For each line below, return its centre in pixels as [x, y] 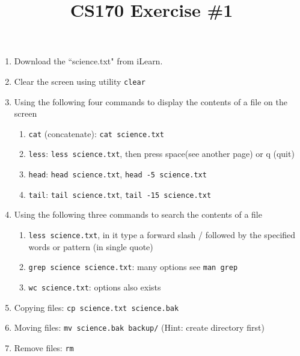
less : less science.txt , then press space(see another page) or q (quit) [161, 154]
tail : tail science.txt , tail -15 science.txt [120, 194]
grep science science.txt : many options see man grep [133, 267]
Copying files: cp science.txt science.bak [96, 307]
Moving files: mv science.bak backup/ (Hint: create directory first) [139, 327]
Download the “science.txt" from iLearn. [88, 61]
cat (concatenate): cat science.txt [96, 133]
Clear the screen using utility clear [80, 81]
